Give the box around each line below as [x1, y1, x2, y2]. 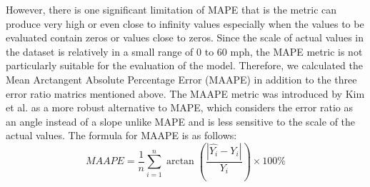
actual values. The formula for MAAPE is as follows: [6, 128, 237, 143]
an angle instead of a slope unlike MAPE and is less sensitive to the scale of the [6, 113, 356, 128]
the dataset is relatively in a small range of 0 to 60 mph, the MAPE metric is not [6, 44, 363, 59]
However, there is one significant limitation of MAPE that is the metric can [6, 2, 337, 16]
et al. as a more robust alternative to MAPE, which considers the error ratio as [6, 100, 354, 115]
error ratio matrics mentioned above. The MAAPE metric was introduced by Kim [6, 86, 365, 101]
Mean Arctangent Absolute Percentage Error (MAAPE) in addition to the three [6, 71, 357, 86]
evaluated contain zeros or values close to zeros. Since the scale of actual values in [6, 30, 364, 45]
